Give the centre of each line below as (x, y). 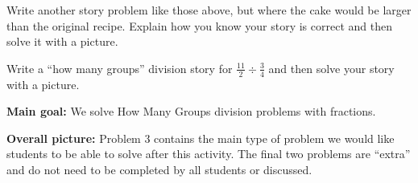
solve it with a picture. (62, 41)
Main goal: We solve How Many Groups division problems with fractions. (191, 111)
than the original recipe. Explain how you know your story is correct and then (199, 25)
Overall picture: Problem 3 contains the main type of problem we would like (201, 138)
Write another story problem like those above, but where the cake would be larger (209, 10)
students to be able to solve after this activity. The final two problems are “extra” (209, 154)
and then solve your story (331, 68)
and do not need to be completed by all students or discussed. (159, 169)
